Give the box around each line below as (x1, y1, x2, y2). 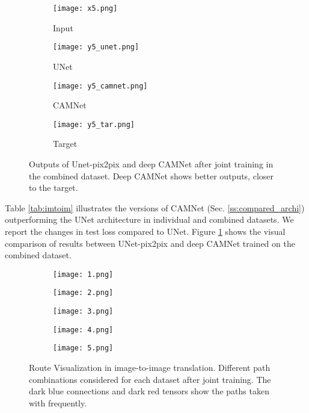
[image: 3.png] (53, 307, 114, 316)
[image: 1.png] (53, 270, 114, 279)
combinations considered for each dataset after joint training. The (29, 373, 271, 385)
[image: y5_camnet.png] (53, 81, 148, 90)
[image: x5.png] (53, 4, 118, 13)
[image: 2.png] (53, 288, 114, 297)
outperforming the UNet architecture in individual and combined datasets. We (5, 213, 294, 226)
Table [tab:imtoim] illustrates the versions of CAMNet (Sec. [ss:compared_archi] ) (5, 201, 305, 214)
